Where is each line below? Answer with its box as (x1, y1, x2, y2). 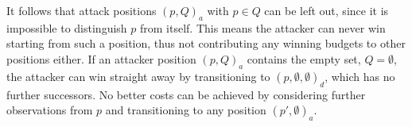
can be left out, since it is (264, 2, 389, 18)
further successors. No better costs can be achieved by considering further (6, 86, 366, 102)
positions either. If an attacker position (6, 50, 196, 67)
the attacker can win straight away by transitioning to (6, 67, 270, 84)
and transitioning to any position (105, 102, 266, 118)
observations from (6, 102, 93, 118)
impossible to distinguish (6, 19, 127, 36)
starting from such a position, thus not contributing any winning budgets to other (6, 35, 406, 52)
